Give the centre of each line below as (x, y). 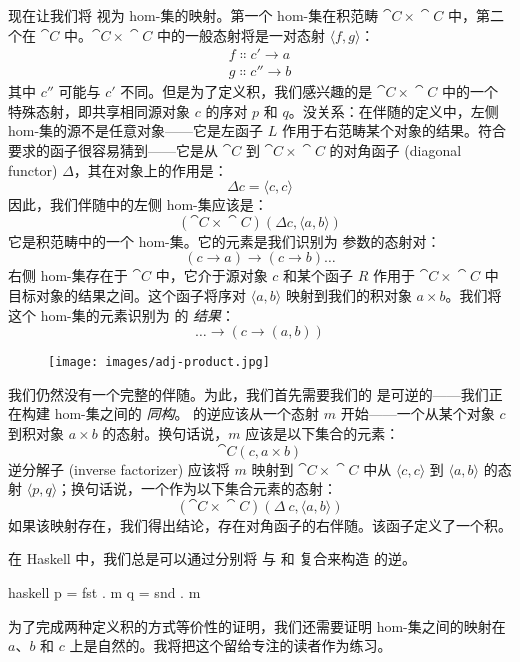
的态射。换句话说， (165, 433)
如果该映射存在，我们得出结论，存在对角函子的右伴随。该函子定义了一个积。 (260, 524)
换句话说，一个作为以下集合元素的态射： (204, 488)
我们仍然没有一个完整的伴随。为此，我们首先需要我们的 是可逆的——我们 (248, 393)
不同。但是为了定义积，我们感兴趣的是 (246, 91)
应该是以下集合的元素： (322, 433)
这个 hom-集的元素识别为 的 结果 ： (122, 314)
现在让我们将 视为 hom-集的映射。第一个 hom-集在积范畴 (193, 15)
